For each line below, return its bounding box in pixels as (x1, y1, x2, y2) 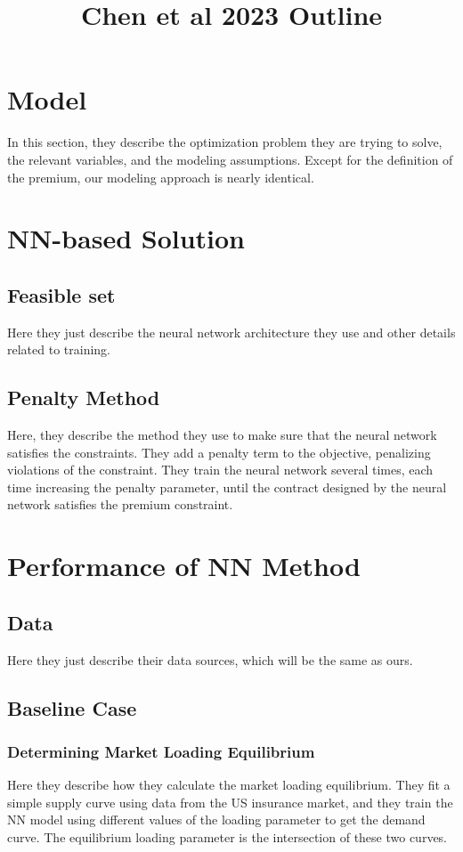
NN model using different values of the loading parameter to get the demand (7, 810, 426, 829)
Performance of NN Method (7, 548, 361, 584)
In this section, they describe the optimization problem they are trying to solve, (7, 133, 443, 151)
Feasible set (7, 280, 116, 308)
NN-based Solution (7, 220, 246, 256)
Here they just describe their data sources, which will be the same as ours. (7, 650, 413, 669)
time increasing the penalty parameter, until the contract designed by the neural (7, 477, 447, 496)
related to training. (7, 340, 110, 359)
